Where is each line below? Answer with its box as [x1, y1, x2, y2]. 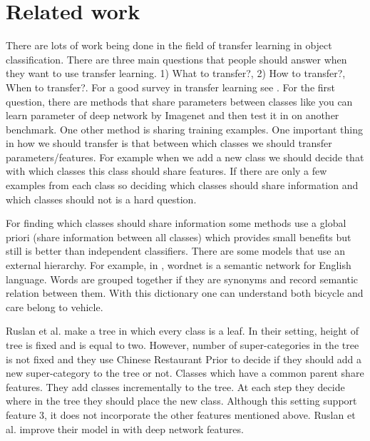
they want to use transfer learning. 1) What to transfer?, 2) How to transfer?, [6, 66, 346, 81]
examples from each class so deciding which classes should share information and [6, 178, 359, 193]
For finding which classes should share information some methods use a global [6, 216, 346, 230]
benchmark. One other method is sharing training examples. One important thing [6, 121, 363, 136]
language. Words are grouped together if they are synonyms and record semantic [6, 271, 359, 286]
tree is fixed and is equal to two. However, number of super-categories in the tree [6, 338, 359, 352]
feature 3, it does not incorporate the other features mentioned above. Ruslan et [6, 407, 356, 422]
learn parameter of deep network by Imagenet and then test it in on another [6, 108, 339, 123]
